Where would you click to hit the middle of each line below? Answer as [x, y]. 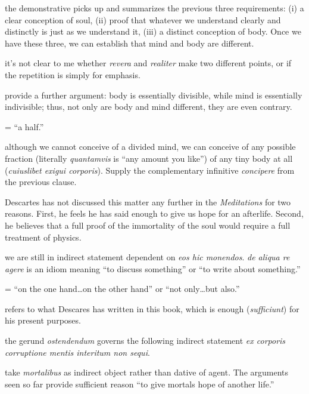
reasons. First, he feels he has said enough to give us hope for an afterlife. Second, [154, 213]
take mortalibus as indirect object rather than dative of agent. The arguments [147, 372]
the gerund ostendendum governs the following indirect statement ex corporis [145, 341]
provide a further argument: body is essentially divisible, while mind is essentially [154, 95]
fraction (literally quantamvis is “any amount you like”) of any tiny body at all [149, 158]
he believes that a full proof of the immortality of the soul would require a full [148, 225]
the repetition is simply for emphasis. [73, 74]
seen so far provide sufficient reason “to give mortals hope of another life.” [140, 384]
